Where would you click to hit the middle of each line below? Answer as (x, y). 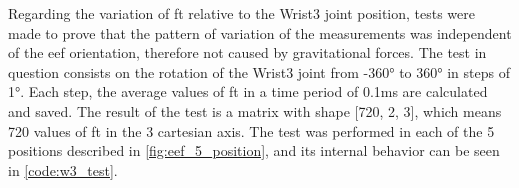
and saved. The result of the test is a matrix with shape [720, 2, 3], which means (255, 110)
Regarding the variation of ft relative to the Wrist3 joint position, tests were (241, 13)
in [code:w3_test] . (63, 169)
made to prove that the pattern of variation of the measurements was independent (260, 32)
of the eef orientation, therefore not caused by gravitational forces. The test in (247, 52)
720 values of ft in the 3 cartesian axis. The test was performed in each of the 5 (251, 130)
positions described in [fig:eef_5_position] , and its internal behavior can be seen (254, 150)
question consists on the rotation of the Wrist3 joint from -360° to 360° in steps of (259, 71)
